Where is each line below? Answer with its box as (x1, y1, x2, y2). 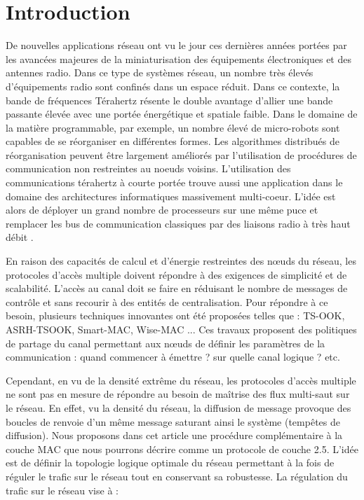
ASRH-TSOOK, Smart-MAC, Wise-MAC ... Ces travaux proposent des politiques (6, 322, 357, 336)
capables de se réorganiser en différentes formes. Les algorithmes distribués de (6, 134, 339, 148)
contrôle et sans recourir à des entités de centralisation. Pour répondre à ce (6, 294, 328, 309)
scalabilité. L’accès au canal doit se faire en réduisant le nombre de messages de (6, 281, 348, 296)
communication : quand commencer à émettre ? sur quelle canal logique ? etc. (6, 349, 340, 364)
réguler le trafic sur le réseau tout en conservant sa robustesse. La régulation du (6, 468, 348, 483)
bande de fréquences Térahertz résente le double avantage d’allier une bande (6, 92, 333, 107)
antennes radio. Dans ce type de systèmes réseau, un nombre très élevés (6, 65, 314, 80)
